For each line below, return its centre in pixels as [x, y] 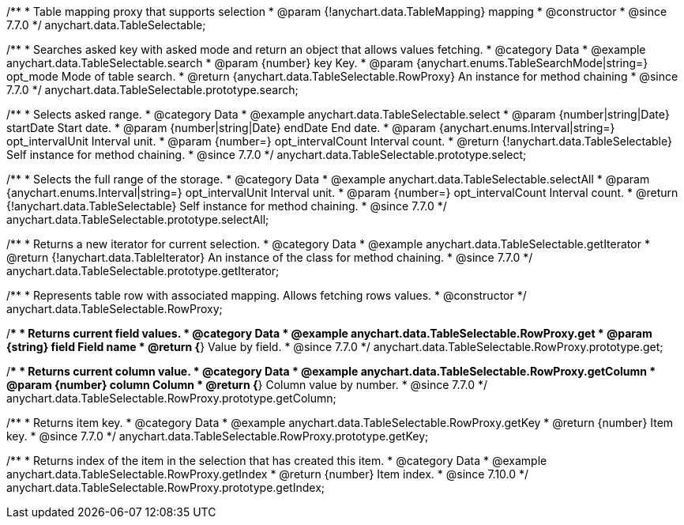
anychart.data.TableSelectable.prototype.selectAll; [138, 219]
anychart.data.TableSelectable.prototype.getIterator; [143, 271]
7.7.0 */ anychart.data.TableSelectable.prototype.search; [152, 90]
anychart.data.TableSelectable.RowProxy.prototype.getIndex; [165, 487]
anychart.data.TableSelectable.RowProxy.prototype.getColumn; [171, 398]
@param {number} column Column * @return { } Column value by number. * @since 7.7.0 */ [247, 385]
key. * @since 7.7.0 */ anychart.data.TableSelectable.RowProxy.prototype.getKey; [218, 436]
